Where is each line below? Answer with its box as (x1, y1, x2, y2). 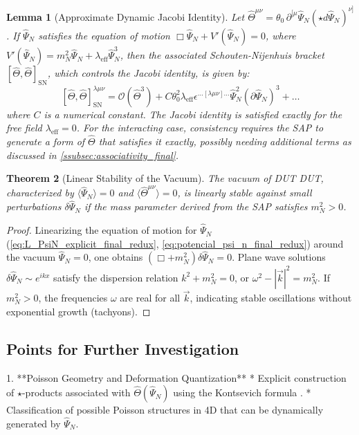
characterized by (6, 185, 74, 200)
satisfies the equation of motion (38, 28, 170, 42)
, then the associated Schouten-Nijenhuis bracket (120, 48, 324, 62)
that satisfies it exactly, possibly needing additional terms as (98, 133, 351, 148)
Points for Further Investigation (6, 337, 239, 359)
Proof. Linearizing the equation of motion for (6, 223, 197, 237)
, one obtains (88, 250, 143, 264)
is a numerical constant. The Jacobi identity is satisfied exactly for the (44, 107, 342, 121)
